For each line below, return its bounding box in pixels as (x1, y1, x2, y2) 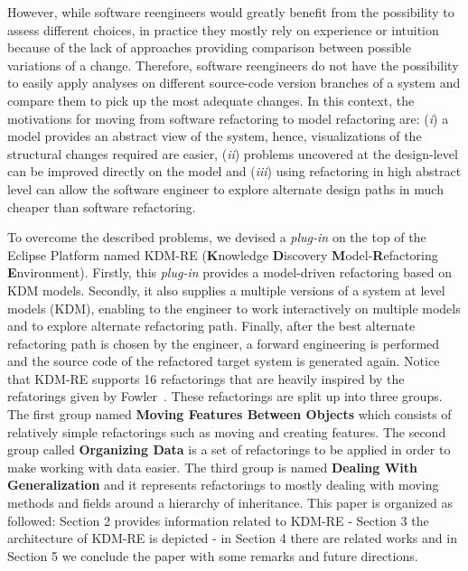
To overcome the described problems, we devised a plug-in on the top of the (7, 228, 426, 247)
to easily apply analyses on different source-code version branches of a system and (7, 73, 461, 92)
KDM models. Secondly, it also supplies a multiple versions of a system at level (7, 280, 445, 299)
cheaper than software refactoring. (7, 197, 196, 216)
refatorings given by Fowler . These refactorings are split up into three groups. (7, 387, 443, 406)
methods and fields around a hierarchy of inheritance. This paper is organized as (7, 493, 453, 512)
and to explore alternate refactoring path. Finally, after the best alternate (7, 316, 416, 335)
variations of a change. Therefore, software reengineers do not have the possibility (7, 55, 459, 74)
